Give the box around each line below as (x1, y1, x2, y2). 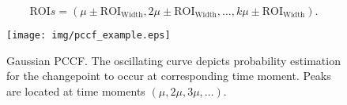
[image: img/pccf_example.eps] (6, 30, 171, 41)
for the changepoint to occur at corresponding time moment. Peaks (6, 67, 331, 84)
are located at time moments (6, 82, 145, 99)
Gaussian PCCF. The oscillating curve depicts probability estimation (6, 52, 341, 68)
